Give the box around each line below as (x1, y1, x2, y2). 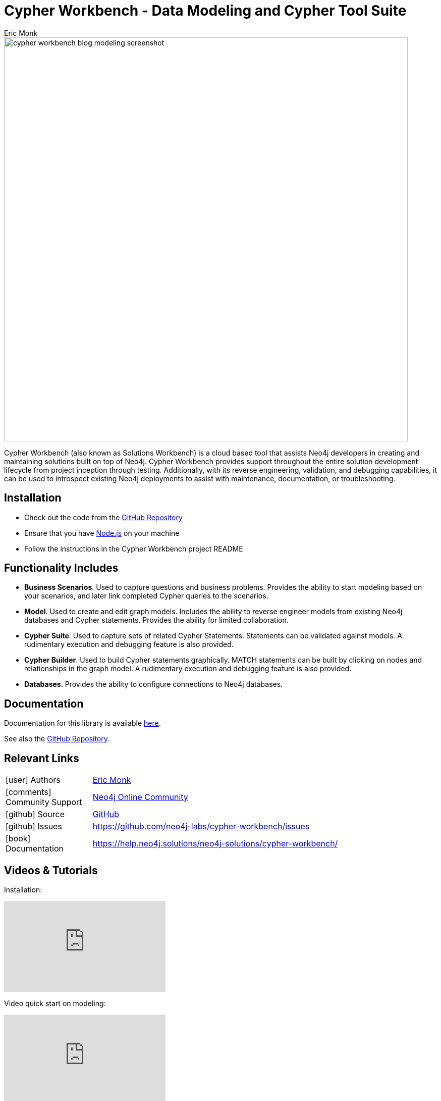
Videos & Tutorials (4, 864, 98, 877)
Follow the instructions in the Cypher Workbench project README (24, 544, 243, 553)
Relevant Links (4, 752, 79, 765)
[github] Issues (6, 821, 62, 832)
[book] (6, 833, 31, 844)
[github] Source (6, 809, 65, 820)
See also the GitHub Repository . (4, 734, 110, 743)
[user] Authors (6, 775, 61, 785)
